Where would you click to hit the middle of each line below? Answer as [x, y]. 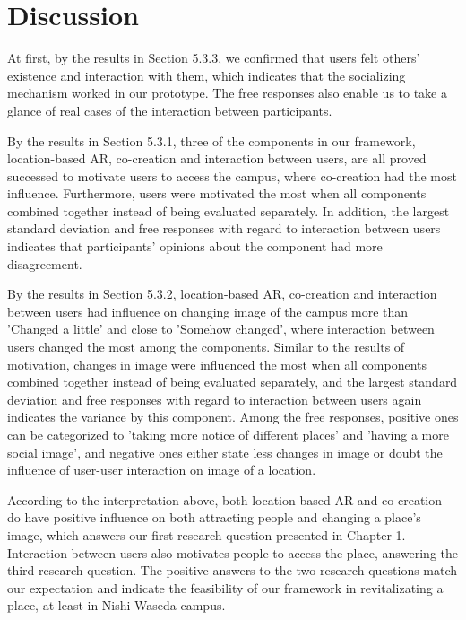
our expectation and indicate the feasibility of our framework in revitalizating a [225, 587]
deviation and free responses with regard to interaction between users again [215, 399]
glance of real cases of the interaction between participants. [170, 110]
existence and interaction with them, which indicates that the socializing [207, 75]
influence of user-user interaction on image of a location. [162, 470]
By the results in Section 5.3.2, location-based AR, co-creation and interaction [222, 294]
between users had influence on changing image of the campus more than [208, 311]
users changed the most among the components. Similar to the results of [206, 347]
